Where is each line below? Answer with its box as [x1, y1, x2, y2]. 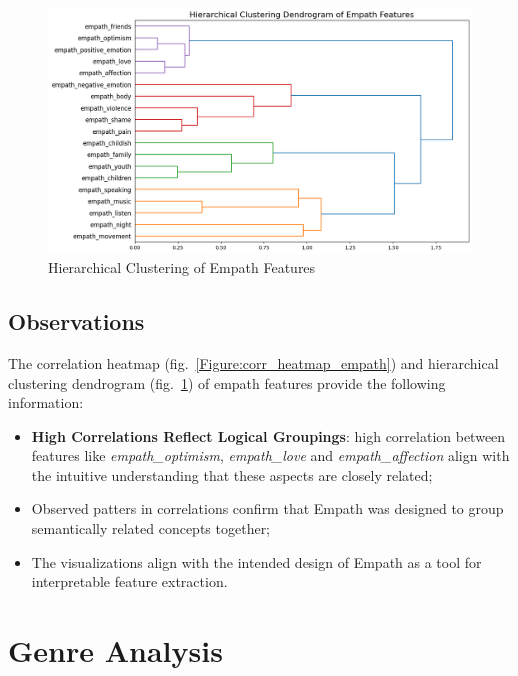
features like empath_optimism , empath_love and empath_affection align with [31, 445, 510, 466]
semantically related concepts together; [31, 518, 271, 539]
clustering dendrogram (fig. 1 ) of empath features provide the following [8, 372, 446, 393]
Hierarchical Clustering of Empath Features [48, 257, 316, 278]
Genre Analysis [8, 630, 223, 671]
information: [8, 392, 84, 413]
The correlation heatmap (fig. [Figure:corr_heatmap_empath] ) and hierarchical [8, 352, 499, 373]
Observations [8, 306, 145, 337]
